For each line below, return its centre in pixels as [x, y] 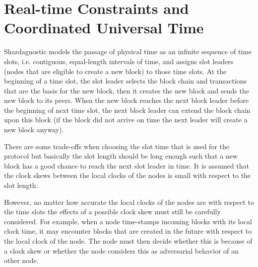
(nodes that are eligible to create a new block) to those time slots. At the [115, 71]
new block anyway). [34, 130]
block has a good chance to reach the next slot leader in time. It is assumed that [127, 165]
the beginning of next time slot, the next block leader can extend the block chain [127, 110]
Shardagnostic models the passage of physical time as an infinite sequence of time [128, 51]
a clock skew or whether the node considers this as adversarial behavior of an [121, 250]
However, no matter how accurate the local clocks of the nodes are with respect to [129, 202]
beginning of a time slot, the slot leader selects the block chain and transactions [125, 81]
